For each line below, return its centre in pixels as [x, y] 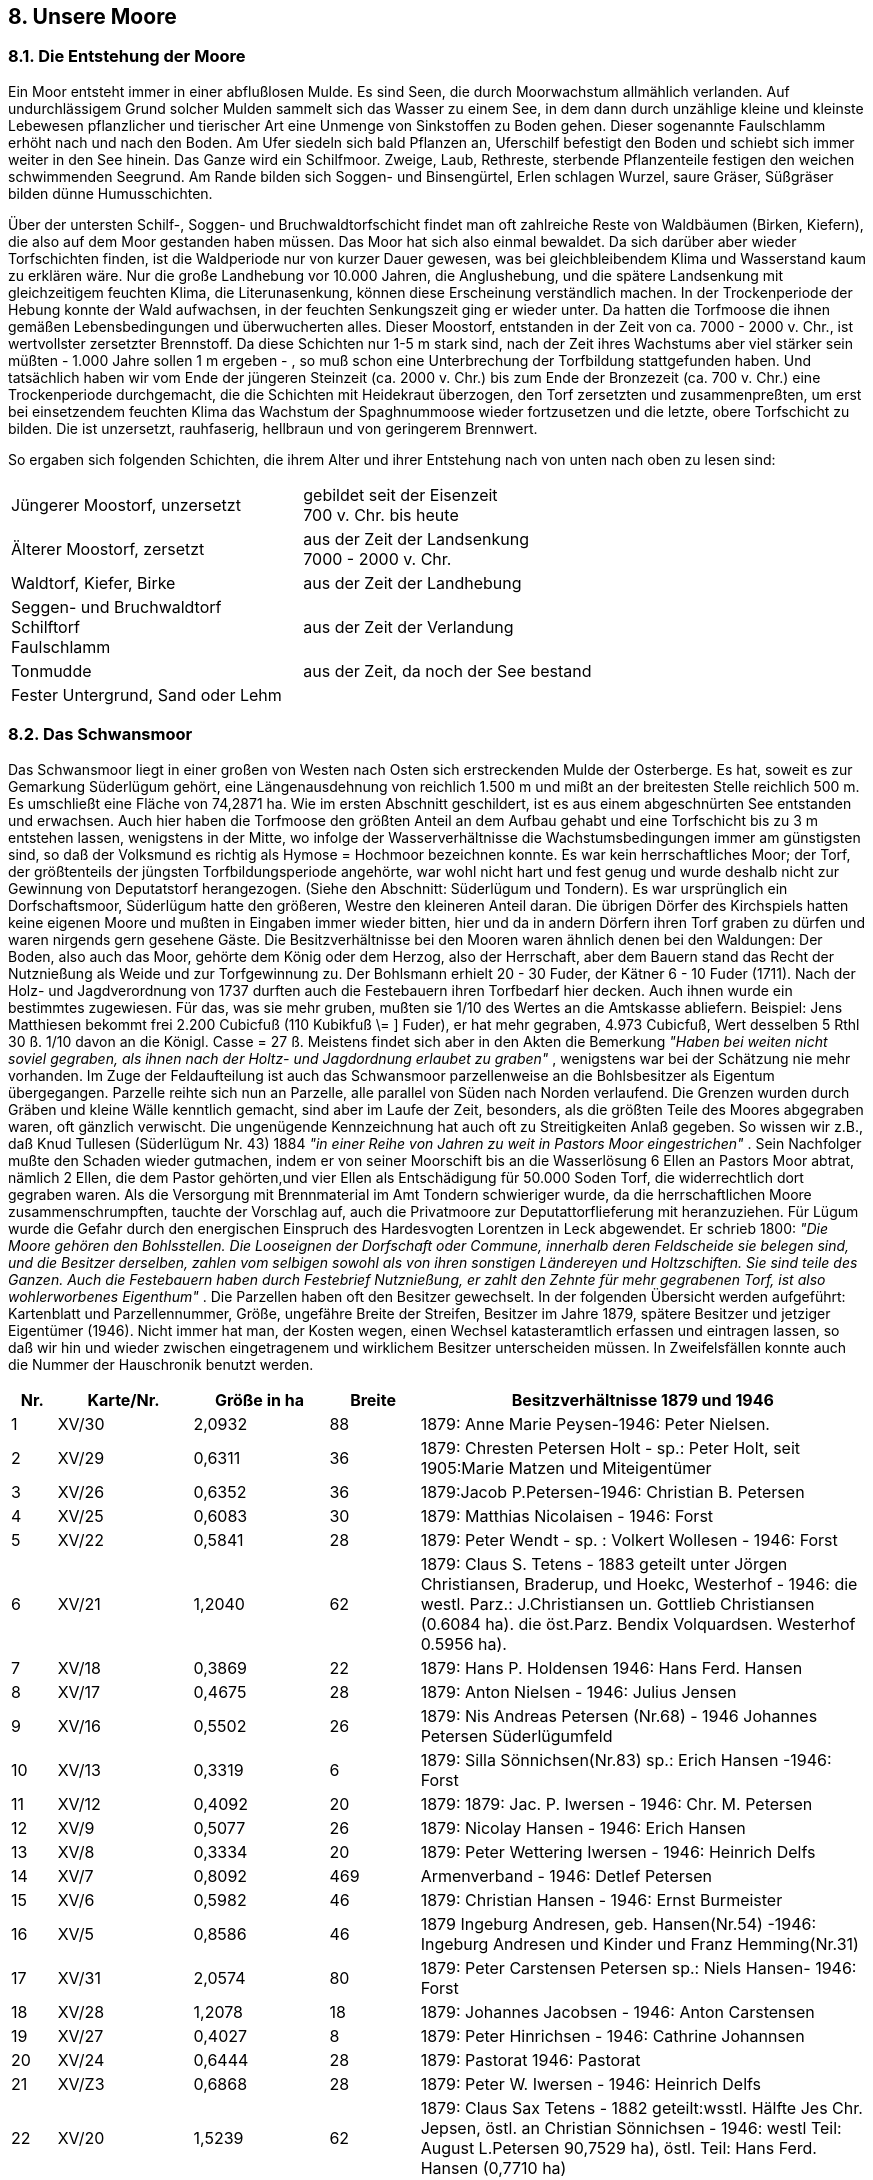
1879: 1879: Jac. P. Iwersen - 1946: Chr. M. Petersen [616, 1803]
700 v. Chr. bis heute [381, 514]
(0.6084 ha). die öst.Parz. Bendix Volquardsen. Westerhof [638, 1623]
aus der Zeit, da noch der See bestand [447, 670]
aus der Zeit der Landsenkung [416, 538]
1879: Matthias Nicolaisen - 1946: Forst [567, 1515]
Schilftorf [45, 626]
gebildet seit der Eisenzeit [400, 494]
